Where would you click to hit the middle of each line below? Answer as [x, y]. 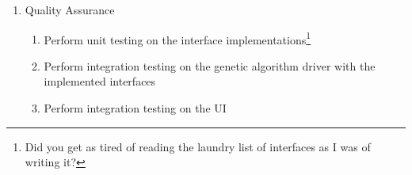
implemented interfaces [100, 81]
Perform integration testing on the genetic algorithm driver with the [210, 65]
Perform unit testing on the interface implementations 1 [177, 38]
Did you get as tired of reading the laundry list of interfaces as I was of [198, 146]
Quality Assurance [70, 10]
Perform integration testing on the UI [135, 108]
